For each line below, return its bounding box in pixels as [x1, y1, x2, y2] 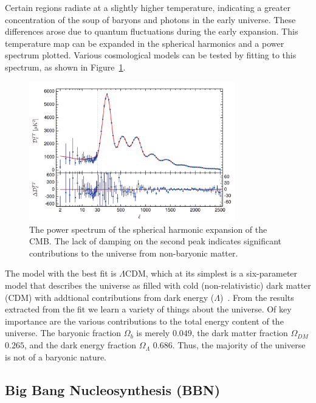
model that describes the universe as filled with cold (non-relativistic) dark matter [5, 279, 311, 292]
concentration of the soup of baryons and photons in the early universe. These [5, 13, 296, 26]
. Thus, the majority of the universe [172, 339, 306, 351]
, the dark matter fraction [191, 326, 288, 339]
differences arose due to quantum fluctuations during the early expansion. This [5, 25, 298, 38]
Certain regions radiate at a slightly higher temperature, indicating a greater [5, 1, 290, 13]
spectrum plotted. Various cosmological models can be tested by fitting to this [5, 49, 297, 61]
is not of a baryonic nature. [5, 350, 107, 363]
